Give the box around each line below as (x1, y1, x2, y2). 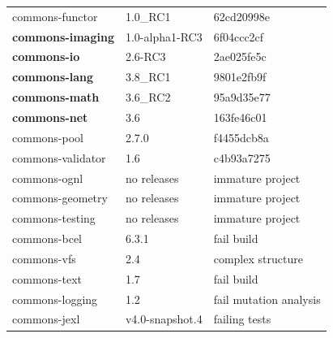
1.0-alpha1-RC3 (125, 28, 203, 45)
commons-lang (12, 68, 94, 85)
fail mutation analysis (213, 290, 321, 307)
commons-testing (12, 210, 96, 227)
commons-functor (12, 7, 98, 24)
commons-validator (12, 149, 106, 166)
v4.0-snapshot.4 (125, 310, 203, 327)
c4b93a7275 (213, 149, 271, 166)
